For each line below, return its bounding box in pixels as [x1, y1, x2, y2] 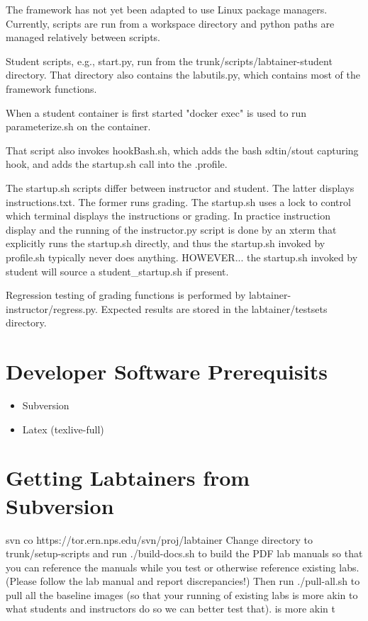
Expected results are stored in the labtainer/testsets [101, 301, 328, 316]
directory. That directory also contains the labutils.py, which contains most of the [6, 67, 360, 82]
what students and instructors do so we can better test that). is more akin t [6, 601, 335, 616]
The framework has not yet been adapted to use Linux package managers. [6, 2, 328, 16]
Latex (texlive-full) [22, 421, 104, 436]
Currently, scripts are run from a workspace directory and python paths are [6, 16, 335, 30]
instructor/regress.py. [6, 301, 98, 316]
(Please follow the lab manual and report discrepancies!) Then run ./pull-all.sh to [6, 574, 360, 588]
